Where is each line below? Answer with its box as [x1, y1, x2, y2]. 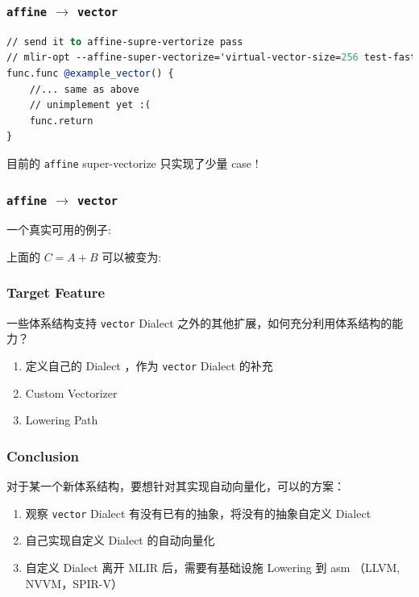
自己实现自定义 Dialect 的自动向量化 [25, 532, 215, 549]
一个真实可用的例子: [6, 221, 111, 238]
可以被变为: [102, 248, 162, 265]
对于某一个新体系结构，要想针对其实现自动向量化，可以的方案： [6, 478, 345, 495]
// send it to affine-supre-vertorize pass [6, 35, 243, 48]
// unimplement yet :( [29, 99, 151, 111]
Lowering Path [25, 411, 98, 428]
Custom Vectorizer [25, 384, 118, 401]
